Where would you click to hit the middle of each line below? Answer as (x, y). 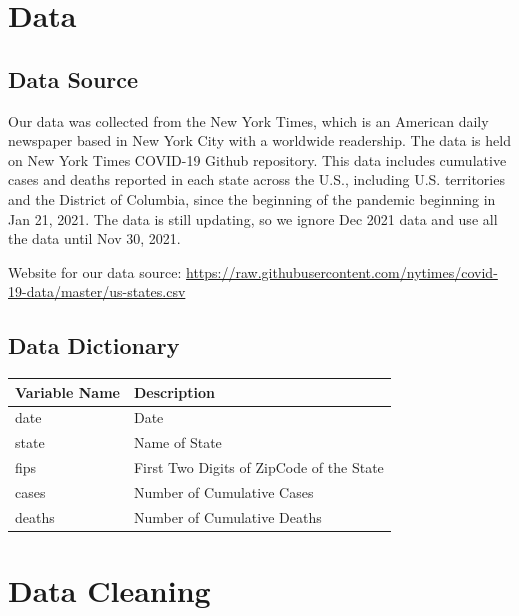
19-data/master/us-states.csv (97, 291)
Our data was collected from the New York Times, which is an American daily (248, 120)
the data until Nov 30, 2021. (94, 238)
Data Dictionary (94, 345)
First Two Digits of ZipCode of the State (258, 467)
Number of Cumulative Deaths (227, 516)
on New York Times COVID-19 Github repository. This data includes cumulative (257, 159)
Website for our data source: (95, 271)
